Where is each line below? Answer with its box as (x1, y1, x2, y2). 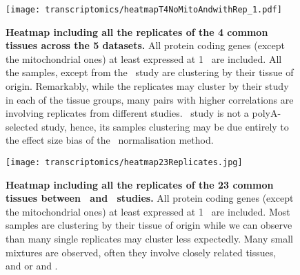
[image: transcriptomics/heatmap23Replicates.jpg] (6, 158, 243, 167)
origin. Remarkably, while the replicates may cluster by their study (6, 79, 289, 93)
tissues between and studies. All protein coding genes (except (6, 191, 294, 205)
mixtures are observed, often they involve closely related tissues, (6, 245, 277, 259)
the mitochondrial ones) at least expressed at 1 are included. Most (6, 204, 290, 218)
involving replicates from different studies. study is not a (6, 106, 249, 120)
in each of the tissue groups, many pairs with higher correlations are (6, 92, 294, 106)
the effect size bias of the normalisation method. (6, 133, 214, 147)
